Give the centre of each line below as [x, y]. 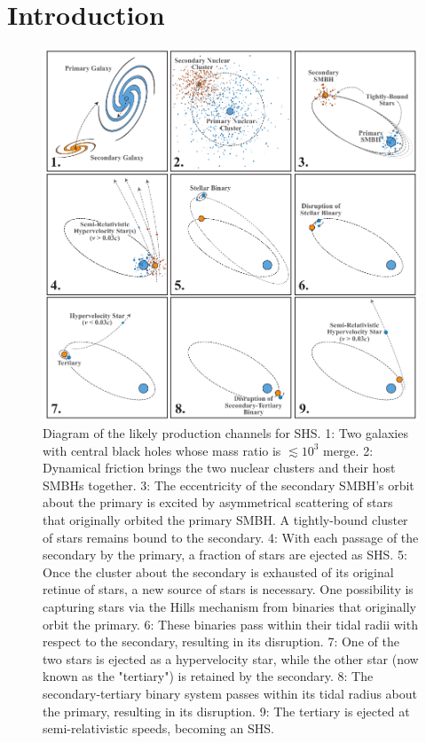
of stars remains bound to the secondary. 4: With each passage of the [231, 537]
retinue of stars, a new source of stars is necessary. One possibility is [228, 589]
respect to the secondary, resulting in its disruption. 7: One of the [221, 641]
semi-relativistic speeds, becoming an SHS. [158, 728]
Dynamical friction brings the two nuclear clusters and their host [219, 468]
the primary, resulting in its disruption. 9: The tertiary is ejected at [226, 711]
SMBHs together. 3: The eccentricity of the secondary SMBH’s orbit [229, 485]
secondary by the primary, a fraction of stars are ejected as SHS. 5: [225, 555]
